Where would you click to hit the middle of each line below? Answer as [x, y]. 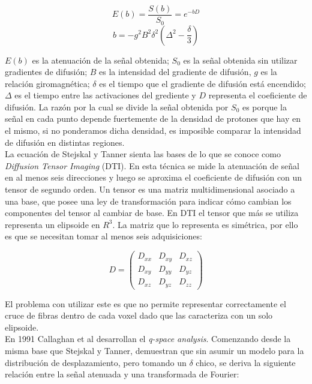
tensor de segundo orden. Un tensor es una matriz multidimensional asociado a [150, 189]
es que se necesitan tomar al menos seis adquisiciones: [103, 236]
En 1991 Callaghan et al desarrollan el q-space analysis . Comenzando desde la [148, 339]
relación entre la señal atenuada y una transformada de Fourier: [122, 374]
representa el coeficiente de [258, 95]
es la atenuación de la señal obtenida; [100, 60]
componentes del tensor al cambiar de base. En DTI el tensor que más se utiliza [152, 213]
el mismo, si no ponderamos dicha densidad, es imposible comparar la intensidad [153, 130]
